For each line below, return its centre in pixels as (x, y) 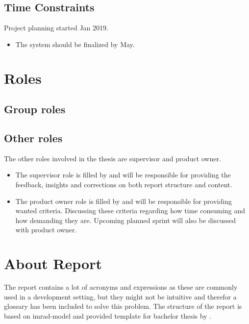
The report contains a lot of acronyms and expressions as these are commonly (121, 287)
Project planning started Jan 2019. (56, 28)
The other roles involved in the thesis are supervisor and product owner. (112, 158)
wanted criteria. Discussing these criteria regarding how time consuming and (130, 211)
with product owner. (46, 230)
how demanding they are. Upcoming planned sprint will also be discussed (126, 220)
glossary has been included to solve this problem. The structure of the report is (123, 306)
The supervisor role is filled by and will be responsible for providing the (123, 175)
